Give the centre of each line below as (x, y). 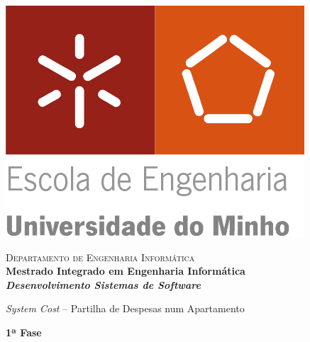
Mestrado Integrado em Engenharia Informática (126, 271)
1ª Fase (24, 332)
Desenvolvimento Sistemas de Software (104, 284)
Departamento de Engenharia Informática (100, 257)
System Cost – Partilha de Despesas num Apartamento (125, 308)
